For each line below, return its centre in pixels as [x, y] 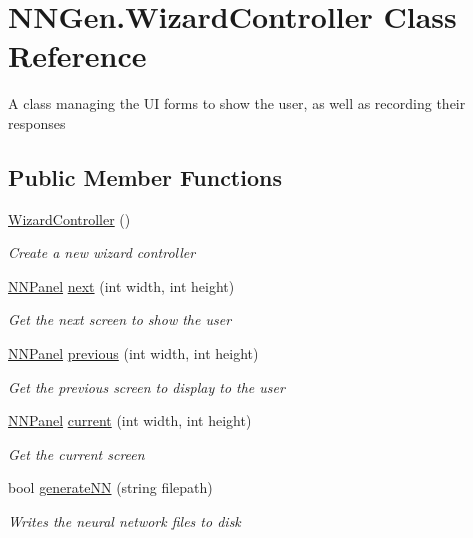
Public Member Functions [145, 176]
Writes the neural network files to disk [124, 521]
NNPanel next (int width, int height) [121, 285]
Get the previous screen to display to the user [146, 386]
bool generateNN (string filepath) [110, 487]
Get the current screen [76, 453]
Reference [77, 55]
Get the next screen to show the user [120, 319]
